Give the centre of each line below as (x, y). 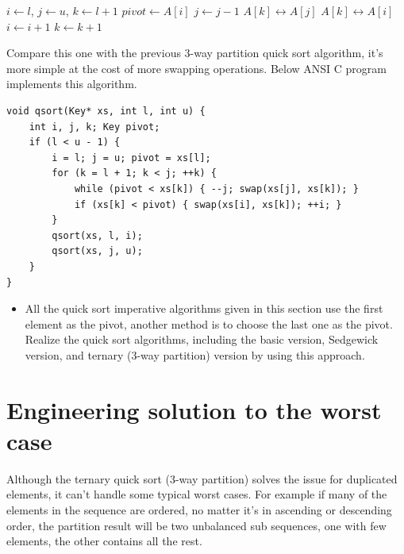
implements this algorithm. (72, 84)
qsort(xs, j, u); (97, 251)
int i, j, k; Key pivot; (94, 127)
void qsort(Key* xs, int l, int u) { (106, 111)
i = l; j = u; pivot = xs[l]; (131, 158)
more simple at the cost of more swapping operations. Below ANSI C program (196, 68)
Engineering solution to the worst (194, 409)
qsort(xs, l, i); (97, 235)
